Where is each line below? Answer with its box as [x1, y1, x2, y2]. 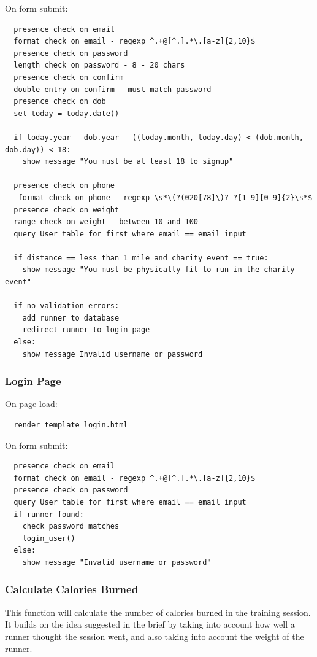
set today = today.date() [13, 109, 120, 118]
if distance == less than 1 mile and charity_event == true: [13, 253, 269, 262]
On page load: [5, 397, 58, 410]
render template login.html [13, 421, 128, 430]
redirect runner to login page [22, 325, 150, 335]
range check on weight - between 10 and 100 [13, 217, 198, 227]
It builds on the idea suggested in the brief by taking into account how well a [5, 618, 295, 631]
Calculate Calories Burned [5, 581, 139, 597]
